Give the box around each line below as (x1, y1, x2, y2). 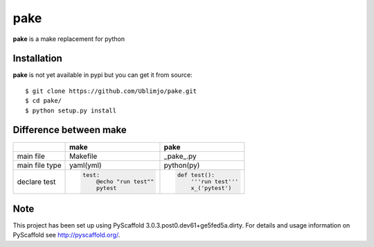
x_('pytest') (190, 185, 232, 192)
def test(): (177, 171, 215, 179)
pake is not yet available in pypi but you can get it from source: (12, 71, 193, 79)
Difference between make (12, 124, 127, 136)
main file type (17, 160, 62, 170)
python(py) (163, 160, 200, 170)
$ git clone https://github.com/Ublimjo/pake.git (25, 87, 197, 95)
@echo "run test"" (96, 178, 154, 185)
